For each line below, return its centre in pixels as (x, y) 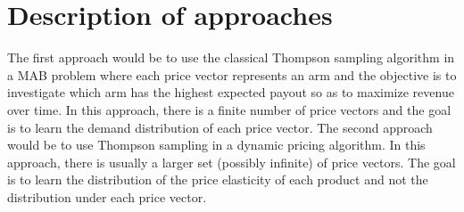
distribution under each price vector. (107, 196)
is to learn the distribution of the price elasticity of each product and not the (218, 179)
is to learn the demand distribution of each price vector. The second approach (220, 127)
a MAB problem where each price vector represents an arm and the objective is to (232, 74)
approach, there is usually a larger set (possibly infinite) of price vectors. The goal (232, 162)
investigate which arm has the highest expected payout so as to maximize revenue (231, 92)
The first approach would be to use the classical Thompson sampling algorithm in (231, 57)
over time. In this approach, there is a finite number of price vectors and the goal (229, 109)
